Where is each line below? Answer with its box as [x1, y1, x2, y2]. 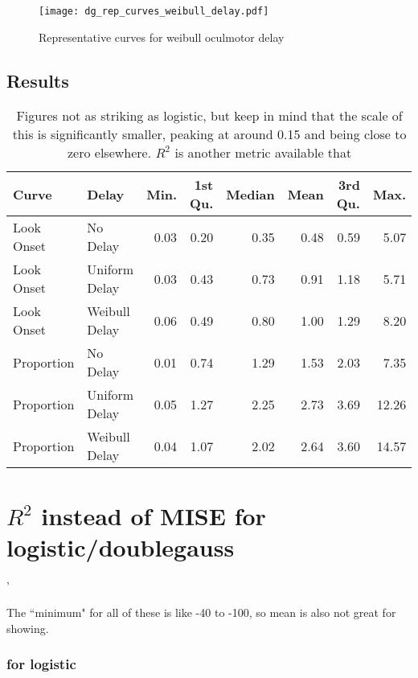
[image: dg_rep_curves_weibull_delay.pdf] [39, 6, 269, 17]
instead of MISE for [41, 499, 266, 532]
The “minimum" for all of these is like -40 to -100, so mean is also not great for [6, 604, 396, 621]
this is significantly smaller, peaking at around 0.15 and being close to [12, 125, 407, 144]
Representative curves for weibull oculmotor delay [39, 28, 285, 45]
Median [226, 184, 275, 203]
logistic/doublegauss [6, 530, 235, 563]
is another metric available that [174, 143, 352, 162]
